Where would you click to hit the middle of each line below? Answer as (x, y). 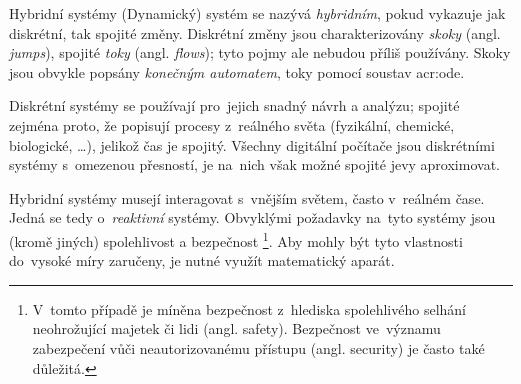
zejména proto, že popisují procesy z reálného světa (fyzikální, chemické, (232, 124)
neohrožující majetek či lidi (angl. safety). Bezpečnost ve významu (236, 328)
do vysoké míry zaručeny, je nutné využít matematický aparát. (202, 260)
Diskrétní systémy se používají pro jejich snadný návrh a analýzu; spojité (234, 105)
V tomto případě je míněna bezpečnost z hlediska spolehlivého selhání (249, 308)
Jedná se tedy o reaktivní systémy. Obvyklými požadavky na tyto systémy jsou (252, 217)
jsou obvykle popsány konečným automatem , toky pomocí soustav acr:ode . (237, 71)
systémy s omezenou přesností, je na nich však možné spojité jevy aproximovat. (254, 164)
